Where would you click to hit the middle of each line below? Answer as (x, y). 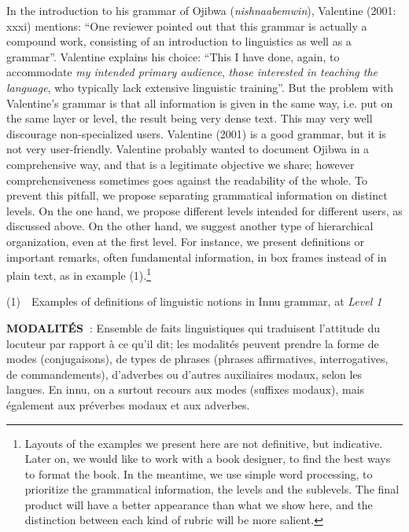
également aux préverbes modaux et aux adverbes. (128, 404)
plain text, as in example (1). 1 (79, 274)
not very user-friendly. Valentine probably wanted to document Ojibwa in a (188, 149)
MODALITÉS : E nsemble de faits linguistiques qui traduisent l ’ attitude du (193, 327)
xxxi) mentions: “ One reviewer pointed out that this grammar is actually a (187, 26)
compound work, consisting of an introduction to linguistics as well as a (179, 41)
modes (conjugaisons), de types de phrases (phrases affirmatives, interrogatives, (197, 359)
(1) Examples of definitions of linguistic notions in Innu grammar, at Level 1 (194, 301)
